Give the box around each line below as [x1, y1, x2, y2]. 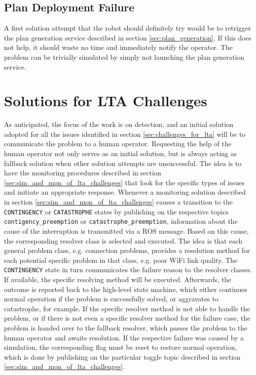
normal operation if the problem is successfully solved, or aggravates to [4, 293, 219, 304]
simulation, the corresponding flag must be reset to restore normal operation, [4, 342, 237, 352]
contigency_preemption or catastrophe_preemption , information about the [4, 216, 238, 226]
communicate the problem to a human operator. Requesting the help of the [4, 138, 232, 149]
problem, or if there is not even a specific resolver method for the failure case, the [4, 313, 251, 323]
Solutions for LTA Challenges [4, 90, 207, 111]
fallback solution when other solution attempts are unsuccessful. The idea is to [4, 158, 242, 168]
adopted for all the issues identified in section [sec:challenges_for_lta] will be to [4, 128, 246, 139]
